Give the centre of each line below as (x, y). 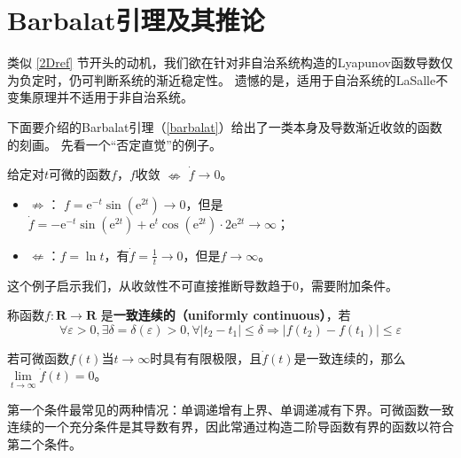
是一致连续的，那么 (350, 357)
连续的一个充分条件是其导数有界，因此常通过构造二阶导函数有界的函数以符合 (230, 427)
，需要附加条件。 (348, 285)
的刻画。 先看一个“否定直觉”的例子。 (114, 144)
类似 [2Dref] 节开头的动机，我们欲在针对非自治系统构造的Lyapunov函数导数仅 (230, 62)
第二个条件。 (44, 443)
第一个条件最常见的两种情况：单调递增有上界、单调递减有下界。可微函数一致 (230, 409)
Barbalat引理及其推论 (136, 20)
